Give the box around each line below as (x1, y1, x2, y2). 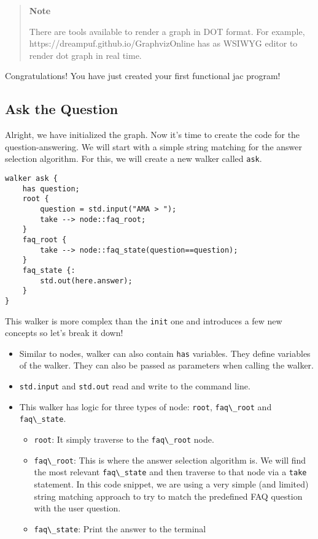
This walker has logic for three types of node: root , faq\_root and (19, 400, 272, 413)
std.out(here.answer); (40, 276, 133, 285)
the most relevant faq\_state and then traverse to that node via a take (34, 465, 307, 478)
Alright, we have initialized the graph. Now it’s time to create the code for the (5, 128, 300, 141)
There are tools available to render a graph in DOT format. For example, (29, 25, 305, 37)
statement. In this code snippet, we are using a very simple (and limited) (34, 477, 309, 490)
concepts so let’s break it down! (5, 326, 123, 339)
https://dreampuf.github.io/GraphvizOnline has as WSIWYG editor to (29, 37, 298, 50)
